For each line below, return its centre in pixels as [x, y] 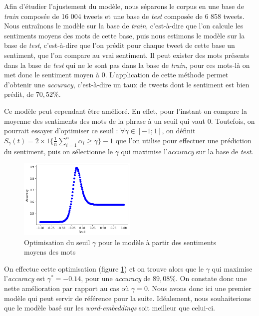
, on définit [179, 131]
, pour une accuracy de [116, 278]
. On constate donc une [211, 278]
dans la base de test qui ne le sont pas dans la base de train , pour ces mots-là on [127, 65]
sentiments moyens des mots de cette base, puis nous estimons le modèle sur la [125, 35]
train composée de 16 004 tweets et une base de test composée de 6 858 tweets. [124, 16]
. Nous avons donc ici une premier [199, 288]
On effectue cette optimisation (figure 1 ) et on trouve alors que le [104, 268]
